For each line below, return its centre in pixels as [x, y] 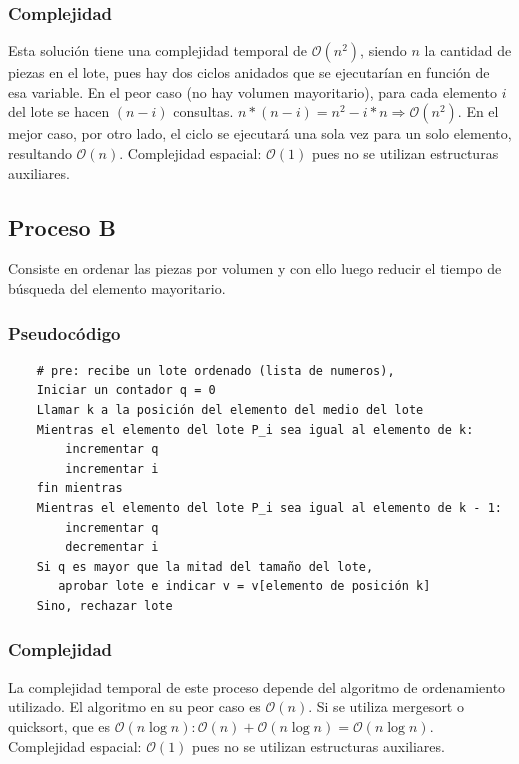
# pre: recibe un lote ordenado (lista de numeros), [215, 370]
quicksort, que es [59, 725]
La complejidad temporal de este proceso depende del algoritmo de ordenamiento [257, 686]
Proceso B [62, 226]
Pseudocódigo [64, 332]
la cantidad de [468, 50]
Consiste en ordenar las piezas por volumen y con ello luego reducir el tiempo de [255, 268]
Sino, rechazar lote [104, 605]
